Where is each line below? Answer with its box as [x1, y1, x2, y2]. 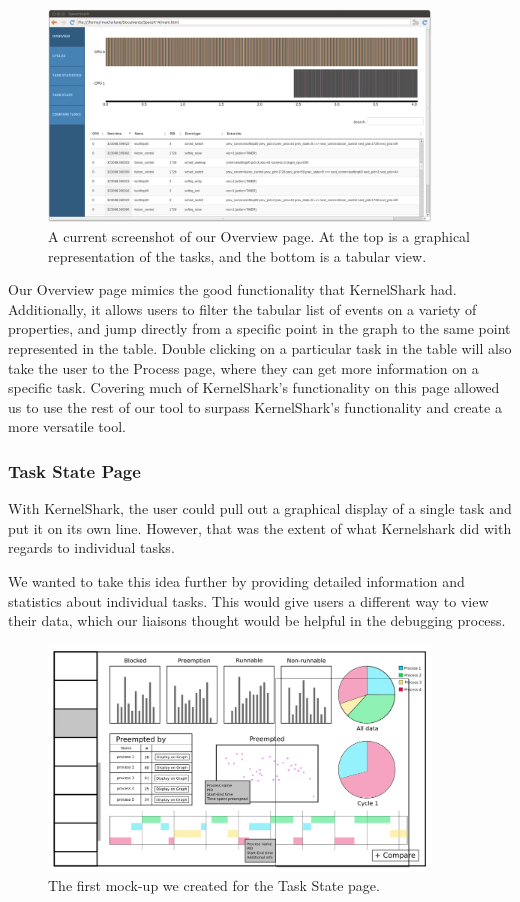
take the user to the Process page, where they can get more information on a [8, 357, 479, 378]
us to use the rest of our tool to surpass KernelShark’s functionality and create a [8, 396, 502, 417]
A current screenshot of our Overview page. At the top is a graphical [48, 226, 471, 247]
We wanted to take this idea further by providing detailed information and [8, 571, 465, 592]
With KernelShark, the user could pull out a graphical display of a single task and [8, 498, 512, 519]
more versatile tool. [8, 416, 126, 437]
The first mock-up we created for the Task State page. [48, 875, 380, 896]
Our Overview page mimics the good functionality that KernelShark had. [8, 279, 457, 300]
